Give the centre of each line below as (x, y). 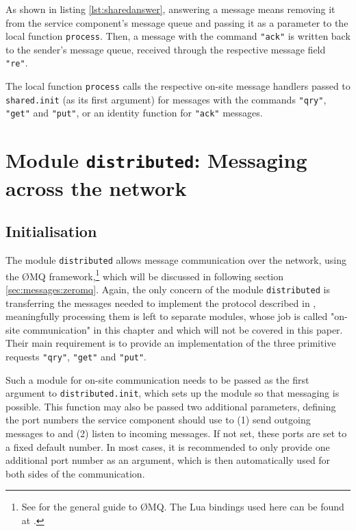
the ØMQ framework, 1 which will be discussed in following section (145, 275)
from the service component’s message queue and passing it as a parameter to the (177, 22)
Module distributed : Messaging (156, 160)
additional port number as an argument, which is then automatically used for (168, 460)
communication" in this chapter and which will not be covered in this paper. (183, 329)
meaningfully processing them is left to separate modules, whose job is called (167, 316)
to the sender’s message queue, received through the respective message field (166, 49)
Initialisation (51, 231)
